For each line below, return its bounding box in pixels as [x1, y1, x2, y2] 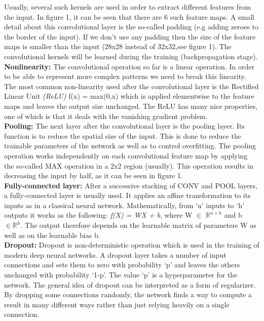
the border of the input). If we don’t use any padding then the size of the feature [4, 31, 256, 42]
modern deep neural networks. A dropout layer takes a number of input [4, 249, 227, 260]
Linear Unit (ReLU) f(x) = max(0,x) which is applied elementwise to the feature [4, 91, 254, 101]
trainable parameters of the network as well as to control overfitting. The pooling [4, 140, 256, 151]
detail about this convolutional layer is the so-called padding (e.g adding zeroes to [4, 21, 259, 32]
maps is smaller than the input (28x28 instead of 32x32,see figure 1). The [4, 41, 232, 52]
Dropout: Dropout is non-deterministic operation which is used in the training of [4, 239, 259, 250]
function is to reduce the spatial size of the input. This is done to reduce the [4, 130, 241, 141]
